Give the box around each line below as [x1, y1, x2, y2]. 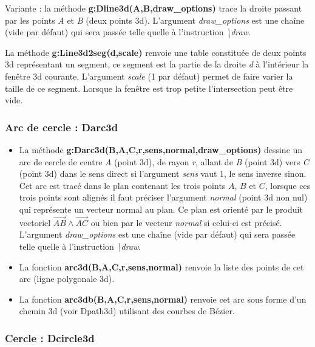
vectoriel [19, 216, 51, 228]
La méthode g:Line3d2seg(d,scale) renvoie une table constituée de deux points [5, 46, 307, 58]
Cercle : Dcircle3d [5, 330, 95, 345]
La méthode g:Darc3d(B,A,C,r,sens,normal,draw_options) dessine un [19, 143, 303, 156]
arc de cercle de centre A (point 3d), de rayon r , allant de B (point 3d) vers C [19, 155, 309, 168]
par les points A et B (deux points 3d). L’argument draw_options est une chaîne [5, 13, 305, 26]
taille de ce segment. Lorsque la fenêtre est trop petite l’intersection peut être [5, 81, 293, 94]
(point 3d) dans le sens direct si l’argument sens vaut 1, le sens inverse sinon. [19, 167, 307, 180]
